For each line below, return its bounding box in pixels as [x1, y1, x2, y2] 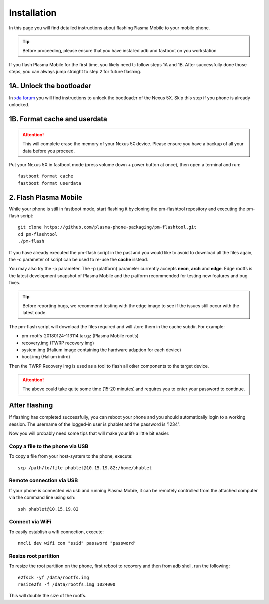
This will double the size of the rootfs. [9, 593, 87, 599]
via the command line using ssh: [9, 494, 76, 501]
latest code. [22, 310, 47, 316]
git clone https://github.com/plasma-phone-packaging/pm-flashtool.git [18, 224, 197, 230]
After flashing [9, 402, 53, 410]
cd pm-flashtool [18, 231, 58, 237]
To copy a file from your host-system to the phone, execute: [9, 453, 133, 459]
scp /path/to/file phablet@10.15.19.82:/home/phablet [18, 465, 152, 471]
